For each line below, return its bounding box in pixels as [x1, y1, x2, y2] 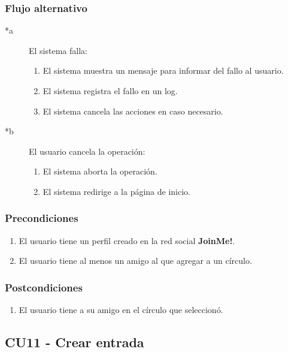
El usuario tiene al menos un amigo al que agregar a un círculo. [19, 254, 252, 267]
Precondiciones [5, 210, 78, 225]
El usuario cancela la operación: [29, 145, 145, 157]
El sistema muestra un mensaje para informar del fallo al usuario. [43, 64, 284, 77]
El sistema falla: [29, 44, 87, 56]
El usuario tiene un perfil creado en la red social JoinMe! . [19, 234, 235, 246]
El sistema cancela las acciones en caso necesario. [43, 104, 223, 117]
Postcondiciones [5, 279, 83, 294]
